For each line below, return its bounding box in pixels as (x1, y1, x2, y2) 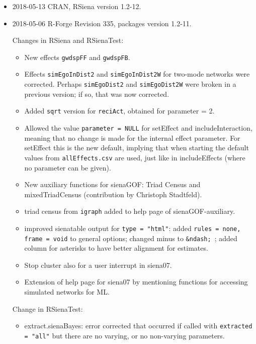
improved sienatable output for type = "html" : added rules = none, (24, 222, 241, 233)
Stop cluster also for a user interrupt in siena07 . (24, 259, 172, 270)
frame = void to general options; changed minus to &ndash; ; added (24, 233, 237, 243)
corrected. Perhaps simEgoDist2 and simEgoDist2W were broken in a (24, 79, 236, 89)
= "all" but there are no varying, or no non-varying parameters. (24, 330, 225, 340)
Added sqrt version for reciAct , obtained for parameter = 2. (24, 105, 215, 116)
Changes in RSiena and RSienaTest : (12, 35, 124, 45)
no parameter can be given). (24, 162, 111, 173)
